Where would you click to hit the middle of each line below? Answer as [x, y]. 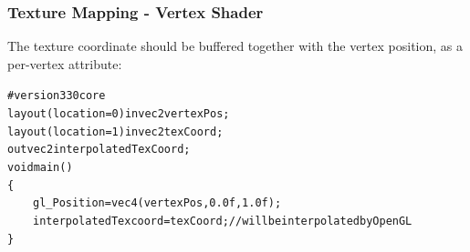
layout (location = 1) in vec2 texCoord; [115, 131]
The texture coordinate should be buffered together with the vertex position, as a [235, 46]
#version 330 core [57, 96]
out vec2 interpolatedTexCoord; [99, 150]
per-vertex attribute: [65, 63]
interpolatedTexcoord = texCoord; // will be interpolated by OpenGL [223, 221]
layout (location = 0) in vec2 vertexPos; [119, 114]
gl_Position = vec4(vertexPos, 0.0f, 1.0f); [157, 203]
